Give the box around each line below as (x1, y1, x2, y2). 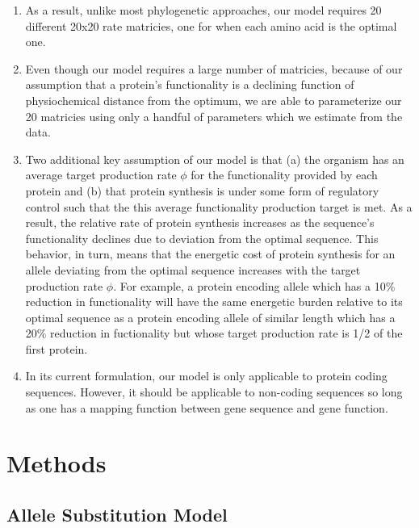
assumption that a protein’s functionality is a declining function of (25, 76, 354, 93)
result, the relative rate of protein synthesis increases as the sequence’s (25, 214, 375, 231)
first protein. (25, 340, 88, 357)
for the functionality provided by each (191, 166, 378, 183)
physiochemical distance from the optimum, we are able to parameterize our (25, 91, 402, 108)
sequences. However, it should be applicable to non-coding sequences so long (25, 383, 403, 400)
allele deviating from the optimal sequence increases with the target (25, 261, 361, 278)
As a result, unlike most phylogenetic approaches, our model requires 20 (25, 2, 382, 18)
